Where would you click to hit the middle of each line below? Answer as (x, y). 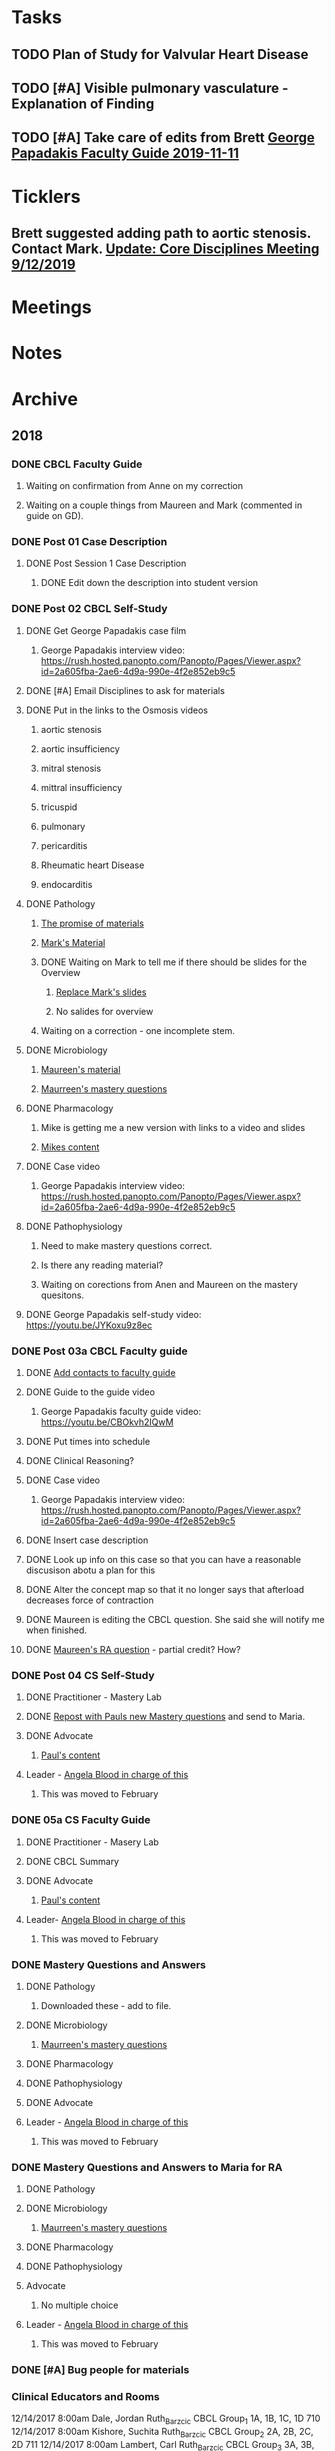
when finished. (56, 1630)
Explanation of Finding (83, 103)
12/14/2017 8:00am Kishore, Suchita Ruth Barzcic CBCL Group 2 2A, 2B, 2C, (162, 2433)
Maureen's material (80, 1069)
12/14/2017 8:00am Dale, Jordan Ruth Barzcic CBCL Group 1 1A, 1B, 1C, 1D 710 (166, 2419)
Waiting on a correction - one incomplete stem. (138, 1030)
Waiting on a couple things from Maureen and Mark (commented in (164, 505)
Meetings (52, 307)
